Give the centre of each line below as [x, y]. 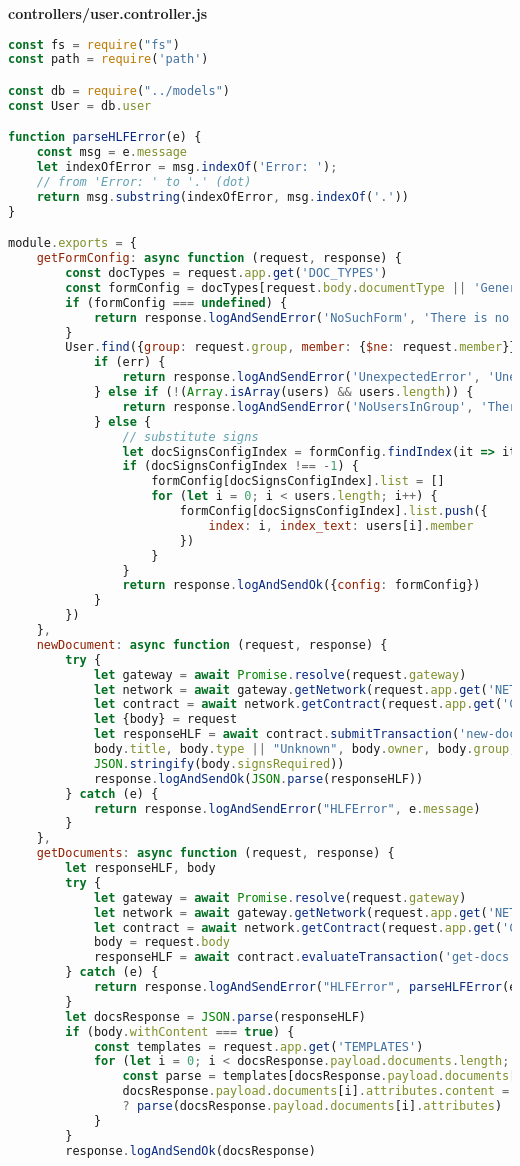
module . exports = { [72, 243]
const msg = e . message [112, 152]
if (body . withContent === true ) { [180, 1031]
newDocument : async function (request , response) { [212, 644]
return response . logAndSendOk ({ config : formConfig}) [301, 585]
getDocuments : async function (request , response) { [215, 853]
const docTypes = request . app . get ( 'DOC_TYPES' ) [226, 273]
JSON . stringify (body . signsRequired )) [219, 763]
